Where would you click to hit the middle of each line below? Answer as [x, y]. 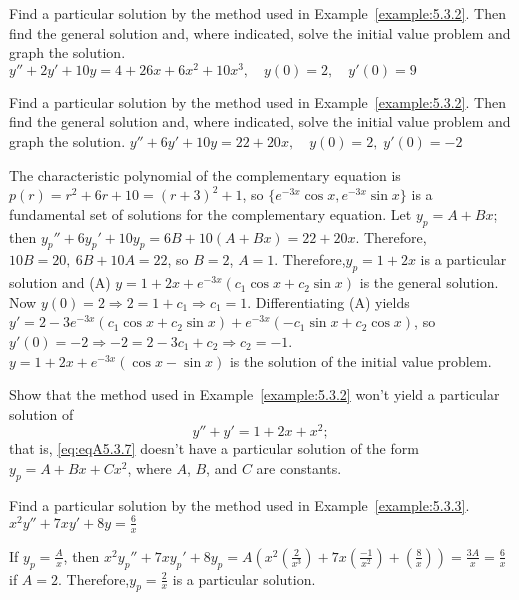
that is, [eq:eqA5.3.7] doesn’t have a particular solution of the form [214, 448]
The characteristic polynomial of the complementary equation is [205, 174]
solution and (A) [60, 282]
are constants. [299, 468]
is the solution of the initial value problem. [360, 360]
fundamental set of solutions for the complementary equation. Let [210, 213]
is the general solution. [429, 282]
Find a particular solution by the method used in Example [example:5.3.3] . [239, 504]
